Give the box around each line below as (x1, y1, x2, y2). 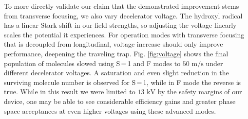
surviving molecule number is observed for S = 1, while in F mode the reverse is (4, 77, 241, 87)
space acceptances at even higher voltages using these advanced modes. (4, 105, 216, 116)
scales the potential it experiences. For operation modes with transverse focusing (4, 29, 245, 39)
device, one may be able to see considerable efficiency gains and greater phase (4, 96, 236, 106)
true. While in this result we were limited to (4, 86, 135, 97)
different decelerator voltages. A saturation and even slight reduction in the (4, 68, 229, 78)
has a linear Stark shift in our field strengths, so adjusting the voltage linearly (4, 20, 237, 30)
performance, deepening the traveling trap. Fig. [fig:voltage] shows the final (4, 48, 229, 58)
